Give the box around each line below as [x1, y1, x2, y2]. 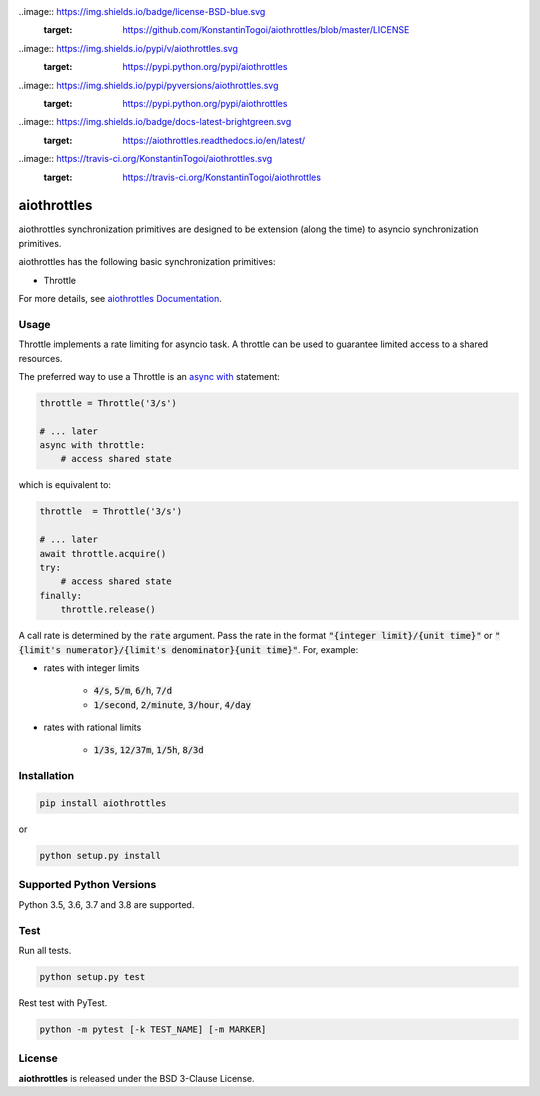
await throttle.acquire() [39, 548, 167, 559]
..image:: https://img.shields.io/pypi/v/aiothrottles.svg [18, 42, 239, 54]
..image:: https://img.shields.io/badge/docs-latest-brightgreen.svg [18, 116, 292, 128]
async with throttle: [39, 440, 146, 451]
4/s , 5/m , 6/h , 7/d [93, 685, 173, 697]
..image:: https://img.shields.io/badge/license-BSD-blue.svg [18, 6, 266, 17]
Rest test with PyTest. [18, 996, 108, 1009]
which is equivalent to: [18, 479, 112, 491]
